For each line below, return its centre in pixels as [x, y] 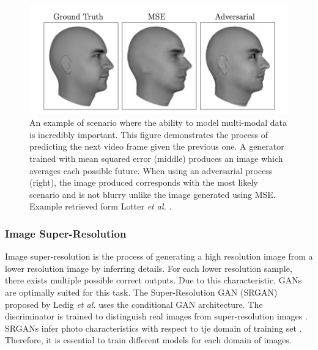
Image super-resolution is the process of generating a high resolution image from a [159, 256]
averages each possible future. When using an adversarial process [151, 170]
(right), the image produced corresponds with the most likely [144, 182]
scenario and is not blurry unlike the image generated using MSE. [153, 194]
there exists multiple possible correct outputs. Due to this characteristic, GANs [153, 280]
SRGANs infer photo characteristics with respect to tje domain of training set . [153, 328]
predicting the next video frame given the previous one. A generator [157, 146]
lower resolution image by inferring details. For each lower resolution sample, [149, 268]
